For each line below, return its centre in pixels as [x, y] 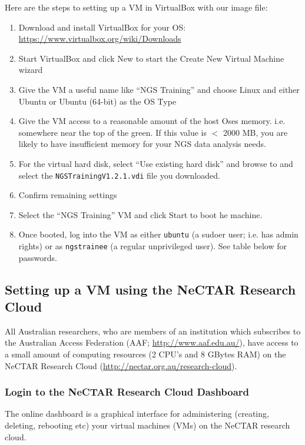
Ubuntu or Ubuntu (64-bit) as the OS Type [97, 101]
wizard [31, 70]
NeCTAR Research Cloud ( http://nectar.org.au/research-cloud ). [121, 365]
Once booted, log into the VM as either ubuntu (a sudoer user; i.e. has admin [158, 234]
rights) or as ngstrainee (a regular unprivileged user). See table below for [152, 246]
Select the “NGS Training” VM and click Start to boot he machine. [140, 214]
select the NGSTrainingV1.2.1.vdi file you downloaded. [119, 175]
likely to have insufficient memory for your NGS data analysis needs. [142, 144]
